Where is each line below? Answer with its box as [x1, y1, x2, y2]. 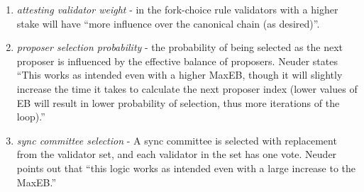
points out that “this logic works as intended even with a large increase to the [16, 160, 356, 175]
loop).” [16, 109, 45, 124]
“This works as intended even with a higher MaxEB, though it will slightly [16, 67, 343, 82]
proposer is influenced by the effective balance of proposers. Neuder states [16, 53, 338, 68]
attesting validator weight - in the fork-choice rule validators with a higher [16, 2, 338, 16]
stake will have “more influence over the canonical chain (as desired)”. [16, 16, 320, 30]
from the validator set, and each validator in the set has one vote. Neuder [16, 147, 337, 162]
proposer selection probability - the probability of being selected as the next [16, 40, 343, 55]
